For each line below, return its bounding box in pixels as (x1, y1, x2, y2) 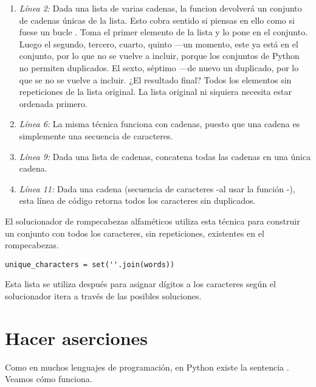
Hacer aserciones (5, 325, 148, 350)
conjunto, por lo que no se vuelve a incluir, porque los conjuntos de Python (19, 49, 300, 62)
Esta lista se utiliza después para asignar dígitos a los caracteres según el (5, 277, 276, 290)
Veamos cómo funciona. (5, 372, 92, 385)
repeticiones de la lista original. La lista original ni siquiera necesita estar (19, 85, 292, 98)
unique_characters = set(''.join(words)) (5, 260, 175, 269)
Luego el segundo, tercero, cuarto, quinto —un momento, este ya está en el (19, 37, 298, 50)
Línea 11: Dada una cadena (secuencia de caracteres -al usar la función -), (19, 182, 295, 195)
